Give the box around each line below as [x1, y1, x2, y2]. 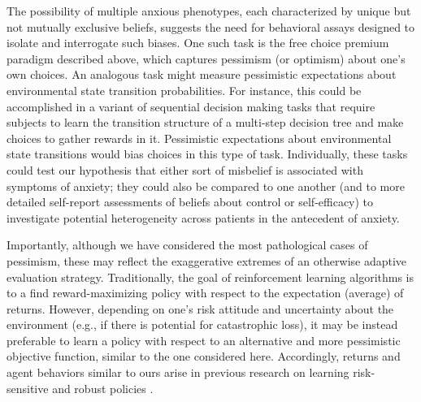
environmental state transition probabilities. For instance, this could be [7, 81, 362, 98]
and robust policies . [52, 379, 154, 396]
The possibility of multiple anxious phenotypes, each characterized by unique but [7, 2, 411, 19]
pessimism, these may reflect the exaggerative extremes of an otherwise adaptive [7, 252, 407, 269]
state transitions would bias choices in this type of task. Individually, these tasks [7, 145, 408, 162]
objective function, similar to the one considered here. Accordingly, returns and [7, 348, 401, 365]
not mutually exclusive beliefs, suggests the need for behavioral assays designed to [7, 18, 415, 35]
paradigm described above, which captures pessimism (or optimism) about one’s [7, 50, 406, 67]
